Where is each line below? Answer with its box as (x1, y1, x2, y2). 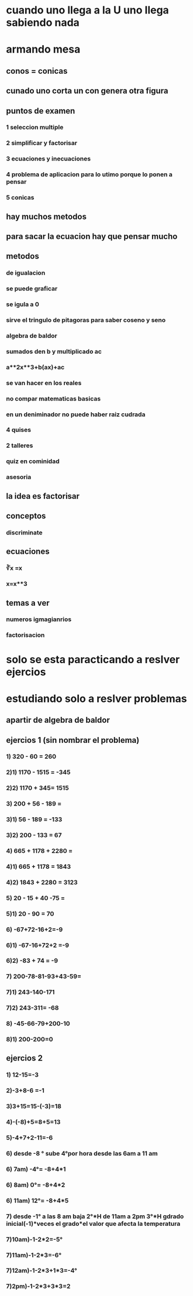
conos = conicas (6, 66, 68, 76)
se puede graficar (6, 284, 58, 293)
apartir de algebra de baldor (6, 715, 110, 725)
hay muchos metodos (6, 211, 87, 221)
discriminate (6, 528, 43, 536)
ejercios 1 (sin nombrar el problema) (6, 735, 140, 745)
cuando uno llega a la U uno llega (6, 4, 170, 17)
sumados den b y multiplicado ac (6, 347, 102, 355)
